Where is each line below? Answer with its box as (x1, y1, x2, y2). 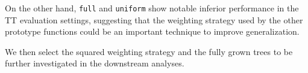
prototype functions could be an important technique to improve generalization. (5, 25, 300, 38)
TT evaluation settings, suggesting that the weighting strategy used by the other (5, 13, 303, 26)
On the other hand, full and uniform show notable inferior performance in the (5, 2, 299, 14)
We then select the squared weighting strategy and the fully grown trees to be (5, 45, 293, 57)
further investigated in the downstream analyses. (5, 57, 184, 69)
